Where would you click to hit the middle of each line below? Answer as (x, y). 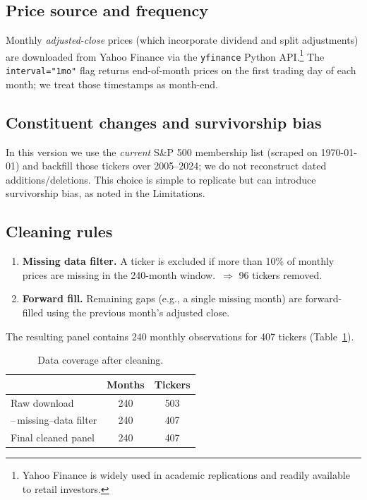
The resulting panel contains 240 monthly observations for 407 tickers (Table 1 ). (180, 336)
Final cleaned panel (53, 437)
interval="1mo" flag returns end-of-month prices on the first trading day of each (181, 70)
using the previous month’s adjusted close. (138, 312)
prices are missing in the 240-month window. (119, 274)
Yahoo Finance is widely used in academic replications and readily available (186, 475)
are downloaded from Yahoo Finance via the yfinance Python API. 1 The (165, 55)
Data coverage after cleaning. (101, 360)
